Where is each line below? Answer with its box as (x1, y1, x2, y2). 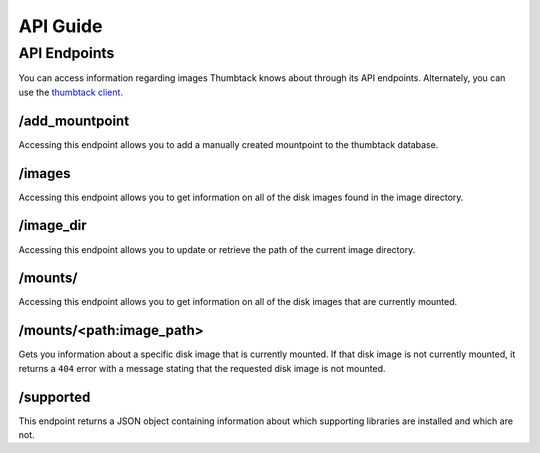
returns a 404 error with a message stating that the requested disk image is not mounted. (18, 362, 386, 374)
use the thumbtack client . (18, 86, 124, 98)
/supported (18, 388, 91, 405)
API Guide (18, 15, 103, 37)
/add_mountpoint (18, 112, 130, 129)
